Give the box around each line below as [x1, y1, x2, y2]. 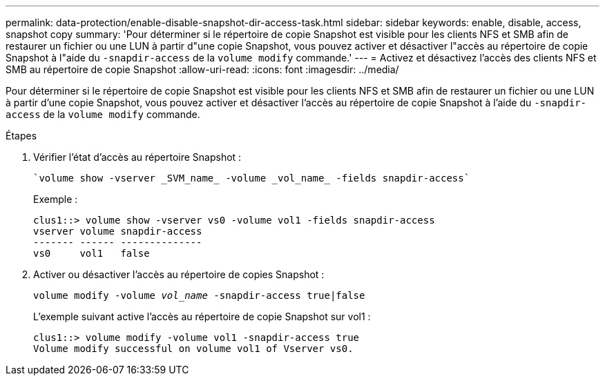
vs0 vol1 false [33, 248, 150, 259]
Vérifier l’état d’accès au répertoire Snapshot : [33, 151, 242, 163]
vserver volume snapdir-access [33, 226, 202, 237]
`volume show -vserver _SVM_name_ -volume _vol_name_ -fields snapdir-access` [33, 173, 470, 184]
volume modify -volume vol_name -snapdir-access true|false [33, 290, 365, 301]
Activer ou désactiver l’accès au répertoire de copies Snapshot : [33, 268, 325, 280]
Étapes [6, 130, 37, 141]
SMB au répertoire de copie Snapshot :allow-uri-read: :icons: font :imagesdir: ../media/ [6, 63, 399, 75]
